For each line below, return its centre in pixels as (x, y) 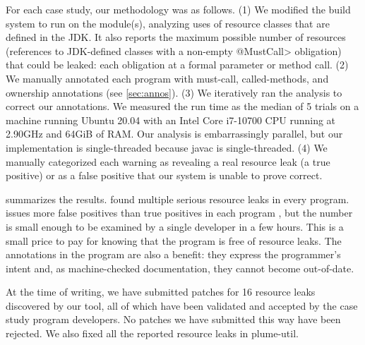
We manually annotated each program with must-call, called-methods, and (167, 78)
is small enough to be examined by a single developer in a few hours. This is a (175, 226)
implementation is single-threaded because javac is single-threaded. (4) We (167, 147)
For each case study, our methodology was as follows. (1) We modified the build (178, 9)
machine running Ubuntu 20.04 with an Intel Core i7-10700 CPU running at (171, 120)
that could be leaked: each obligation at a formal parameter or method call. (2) (177, 65)
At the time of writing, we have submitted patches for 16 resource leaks (161, 292)
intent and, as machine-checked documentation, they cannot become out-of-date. (180, 268)
